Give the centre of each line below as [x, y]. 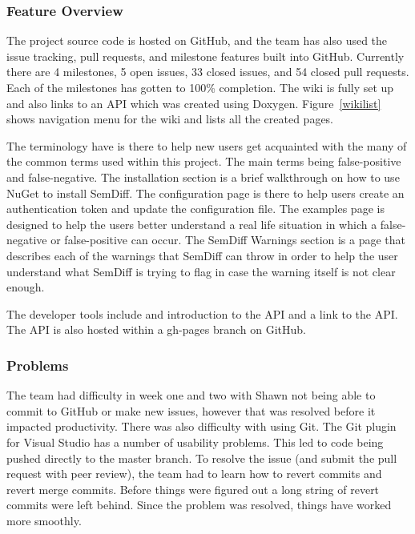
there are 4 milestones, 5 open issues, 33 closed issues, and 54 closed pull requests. [208, 72]
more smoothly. [44, 520]
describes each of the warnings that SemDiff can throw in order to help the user [202, 255]
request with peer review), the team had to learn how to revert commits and [194, 474]
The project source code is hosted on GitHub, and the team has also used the [197, 40]
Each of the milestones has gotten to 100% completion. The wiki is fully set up [200, 87]
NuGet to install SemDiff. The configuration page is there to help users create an [205, 193]
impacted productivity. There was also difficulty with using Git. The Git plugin [201, 426]
